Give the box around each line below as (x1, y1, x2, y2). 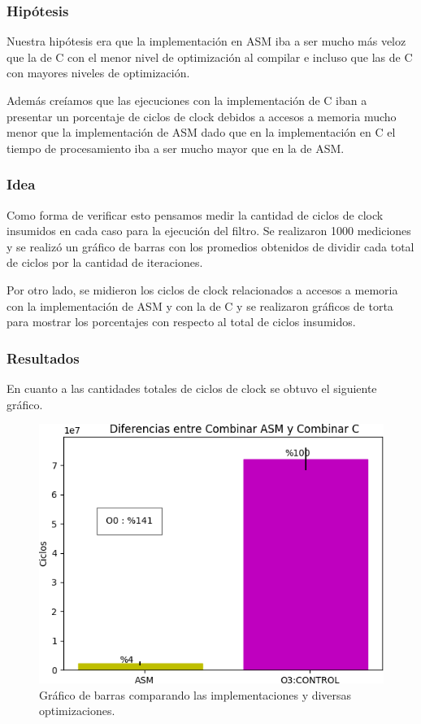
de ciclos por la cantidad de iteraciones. (7, 254, 203, 271)
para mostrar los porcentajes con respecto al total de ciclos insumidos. (7, 313, 356, 330)
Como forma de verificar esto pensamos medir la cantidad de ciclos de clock (7, 206, 384, 223)
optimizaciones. (39, 702, 115, 719)
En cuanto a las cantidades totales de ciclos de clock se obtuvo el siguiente (7, 379, 377, 396)
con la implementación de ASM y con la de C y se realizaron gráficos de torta (7, 297, 393, 314)
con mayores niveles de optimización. (7, 64, 190, 81)
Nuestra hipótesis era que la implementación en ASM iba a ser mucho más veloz (7, 33, 406, 50)
